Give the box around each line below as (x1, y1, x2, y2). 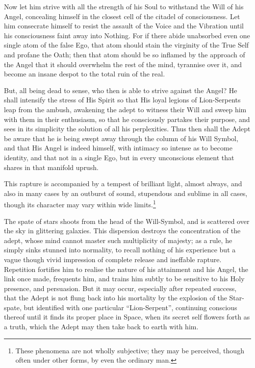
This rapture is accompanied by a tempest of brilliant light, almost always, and (4, 178, 242, 189)
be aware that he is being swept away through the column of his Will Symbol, (4, 133, 238, 143)
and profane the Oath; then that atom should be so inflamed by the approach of (4, 49, 245, 59)
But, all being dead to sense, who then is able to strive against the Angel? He (4, 85, 237, 95)
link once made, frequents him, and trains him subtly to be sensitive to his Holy (4, 273, 245, 284)
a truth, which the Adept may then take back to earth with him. (4, 321, 199, 332)
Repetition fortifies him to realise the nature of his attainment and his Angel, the (4, 264, 249, 274)
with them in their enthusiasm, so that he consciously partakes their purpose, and (4, 114, 250, 124)
